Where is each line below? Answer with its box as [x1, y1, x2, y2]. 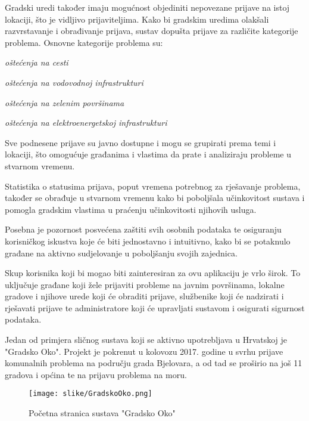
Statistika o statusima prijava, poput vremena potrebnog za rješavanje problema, [5, 179, 301, 192]
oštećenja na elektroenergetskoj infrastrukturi [5, 116, 167, 129]
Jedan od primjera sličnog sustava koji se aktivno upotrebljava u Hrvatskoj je [5, 333, 288, 346]
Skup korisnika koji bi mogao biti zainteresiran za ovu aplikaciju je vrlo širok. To [5, 267, 301, 279]
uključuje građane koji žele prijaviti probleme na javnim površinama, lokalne [5, 278, 285, 290]
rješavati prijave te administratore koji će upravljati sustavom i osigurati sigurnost [5, 301, 305, 314]
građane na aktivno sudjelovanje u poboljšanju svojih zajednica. [5, 246, 238, 259]
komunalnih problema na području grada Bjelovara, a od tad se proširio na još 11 [5, 357, 302, 369]
